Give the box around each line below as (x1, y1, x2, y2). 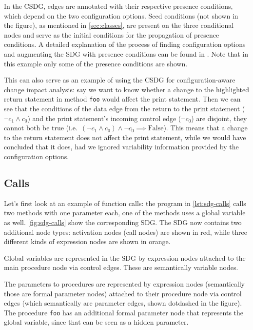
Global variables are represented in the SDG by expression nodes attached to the (4, 252, 246, 263)
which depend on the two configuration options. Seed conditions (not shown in (4, 10, 238, 21)
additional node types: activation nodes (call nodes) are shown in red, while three (4, 227, 247, 237)
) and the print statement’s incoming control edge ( (27, 113, 181, 123)
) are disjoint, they (191, 113, 247, 123)
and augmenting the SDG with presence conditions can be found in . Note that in (4, 48, 249, 59)
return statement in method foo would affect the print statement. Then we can (4, 94, 241, 104)
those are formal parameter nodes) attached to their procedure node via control (4, 288, 242, 298)
